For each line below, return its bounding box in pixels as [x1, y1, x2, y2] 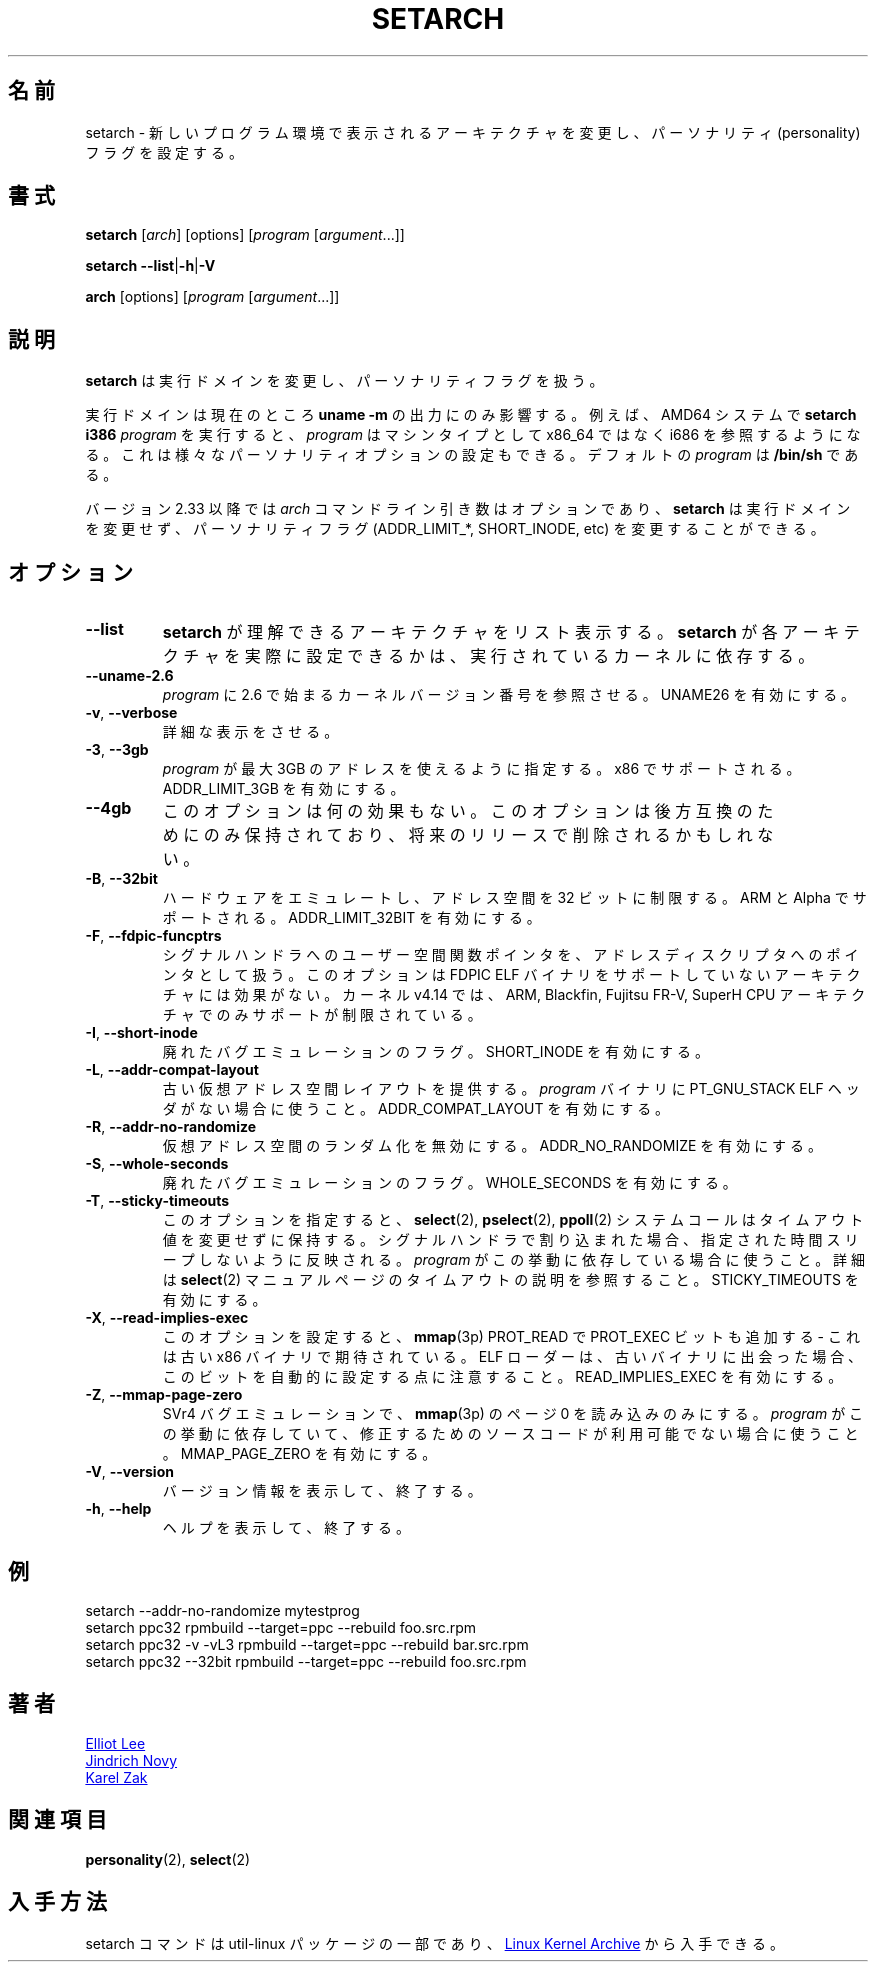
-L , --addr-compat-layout [85, 1061, 259, 1079]
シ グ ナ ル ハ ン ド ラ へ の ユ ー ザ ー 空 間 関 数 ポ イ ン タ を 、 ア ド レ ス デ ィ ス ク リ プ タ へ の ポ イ [162, 946, 859, 964]
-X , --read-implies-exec [85, 1309, 249, 1327]
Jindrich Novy [85, 1751, 178, 1769]
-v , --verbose [85, 704, 178, 722]
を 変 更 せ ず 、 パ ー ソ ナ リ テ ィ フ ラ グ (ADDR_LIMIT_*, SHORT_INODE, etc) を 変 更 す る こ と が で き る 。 [85, 520, 825, 538]
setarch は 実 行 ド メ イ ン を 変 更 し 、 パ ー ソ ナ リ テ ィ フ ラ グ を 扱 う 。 [85, 372, 604, 390]
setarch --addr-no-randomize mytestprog [85, 1601, 360, 1619]
